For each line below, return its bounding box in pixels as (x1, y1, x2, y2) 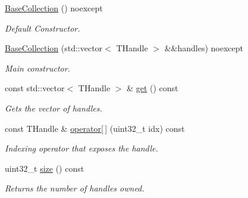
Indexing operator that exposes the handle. (5, 142, 158, 154)
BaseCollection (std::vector (5, 42, 103, 54)
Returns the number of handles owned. (5, 182, 145, 194)
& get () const (127, 82, 178, 94)
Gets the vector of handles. (5, 101, 102, 114)
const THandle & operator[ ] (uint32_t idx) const (5, 122, 185, 134)
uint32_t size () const (5, 162, 84, 174)
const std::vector (5, 82, 65, 94)
